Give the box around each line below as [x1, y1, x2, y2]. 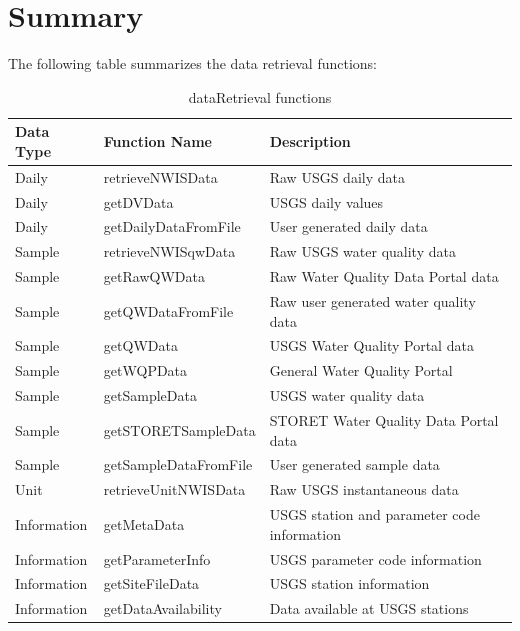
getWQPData [103, 360, 188, 381]
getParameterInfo [103, 548, 211, 569]
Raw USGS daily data [269, 166, 405, 187]
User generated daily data [269, 216, 428, 237]
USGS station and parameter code [269, 504, 480, 525]
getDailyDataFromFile [103, 216, 241, 237]
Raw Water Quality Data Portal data [269, 266, 499, 287]
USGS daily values [269, 191, 384, 212]
